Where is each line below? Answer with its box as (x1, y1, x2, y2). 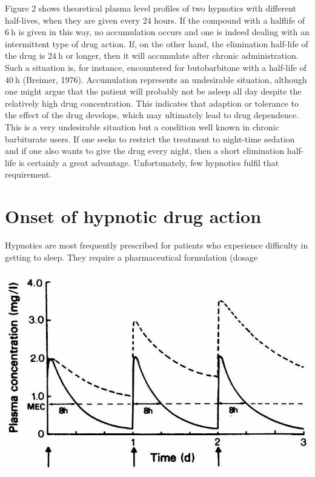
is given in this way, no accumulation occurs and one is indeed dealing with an (18, 25, 310, 38)
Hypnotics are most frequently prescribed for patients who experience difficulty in (5, 239, 308, 252)
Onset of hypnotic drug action (5, 204, 262, 228)
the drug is (5, 49, 45, 62)
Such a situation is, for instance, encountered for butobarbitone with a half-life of (5, 61, 307, 73)
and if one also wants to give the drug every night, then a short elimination (5, 144, 285, 157)
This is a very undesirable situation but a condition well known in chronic (5, 120, 279, 133)
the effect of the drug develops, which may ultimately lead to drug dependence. (5, 108, 299, 121)
